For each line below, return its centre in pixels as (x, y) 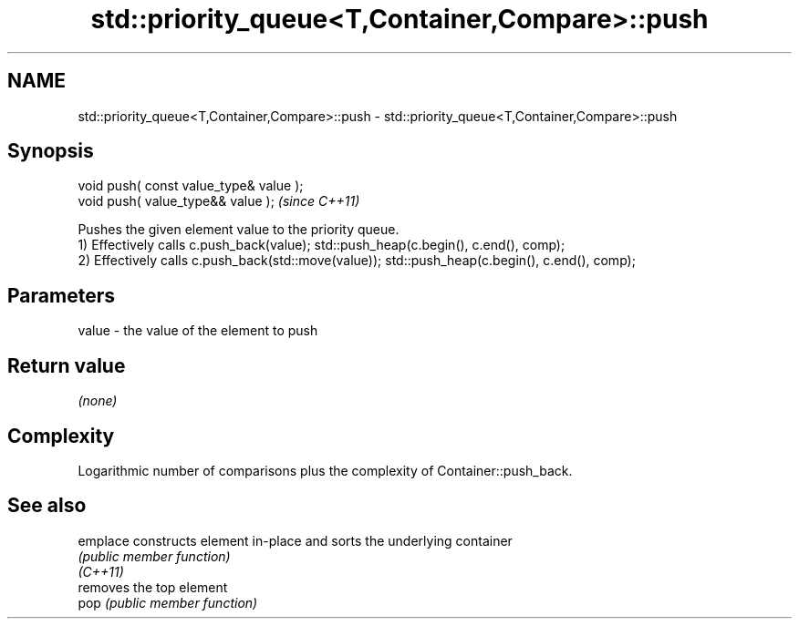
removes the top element (153, 587)
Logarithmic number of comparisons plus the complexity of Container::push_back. (325, 470)
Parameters (61, 295)
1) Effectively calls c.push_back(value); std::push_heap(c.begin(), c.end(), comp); (322, 245)
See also (47, 506)
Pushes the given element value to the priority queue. (239, 230)
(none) (98, 401)
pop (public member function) (168, 602)
